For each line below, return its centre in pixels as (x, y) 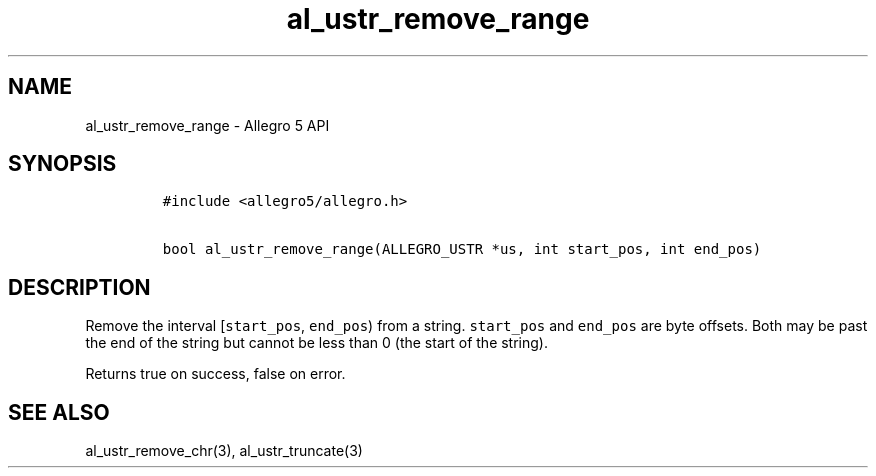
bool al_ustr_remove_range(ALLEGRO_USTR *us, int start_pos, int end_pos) (462, 249)
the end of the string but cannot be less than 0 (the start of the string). (316, 343)
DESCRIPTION (79, 287)
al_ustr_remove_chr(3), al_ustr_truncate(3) (224, 451)
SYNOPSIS (62, 164)
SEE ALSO (59, 412)
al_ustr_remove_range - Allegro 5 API (207, 125)
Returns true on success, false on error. (215, 374)
